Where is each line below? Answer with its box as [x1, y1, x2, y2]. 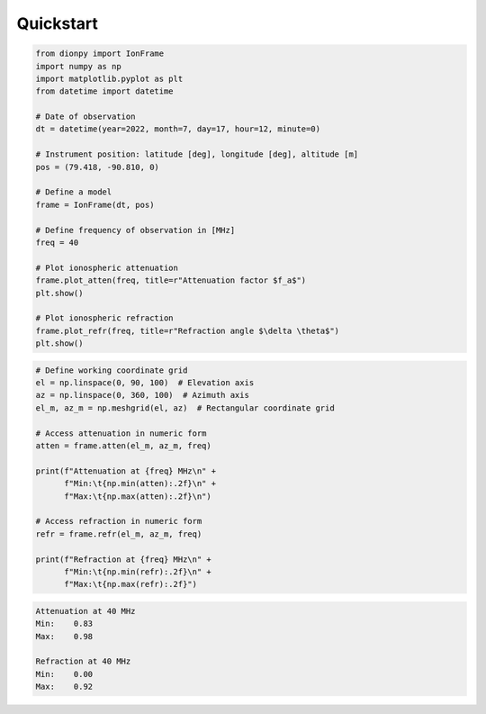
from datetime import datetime [35, 86, 175, 96]
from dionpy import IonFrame [35, 49, 165, 59]
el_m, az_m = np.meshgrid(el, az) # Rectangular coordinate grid [35, 402, 335, 413]
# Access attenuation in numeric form [35, 428, 207, 438]
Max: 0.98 [35, 631, 94, 641]
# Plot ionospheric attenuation [35, 262, 179, 273]
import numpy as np [35, 61, 121, 71]
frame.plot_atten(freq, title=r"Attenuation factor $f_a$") [35, 276, 307, 285]
